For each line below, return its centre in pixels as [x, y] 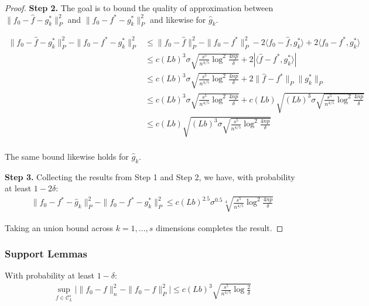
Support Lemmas [46, 254]
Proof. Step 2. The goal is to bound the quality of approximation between [139, 8]
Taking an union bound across [59, 227]
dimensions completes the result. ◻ [220, 227]
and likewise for [178, 19]
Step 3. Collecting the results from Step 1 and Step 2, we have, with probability [150, 176]
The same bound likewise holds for [67, 156]
